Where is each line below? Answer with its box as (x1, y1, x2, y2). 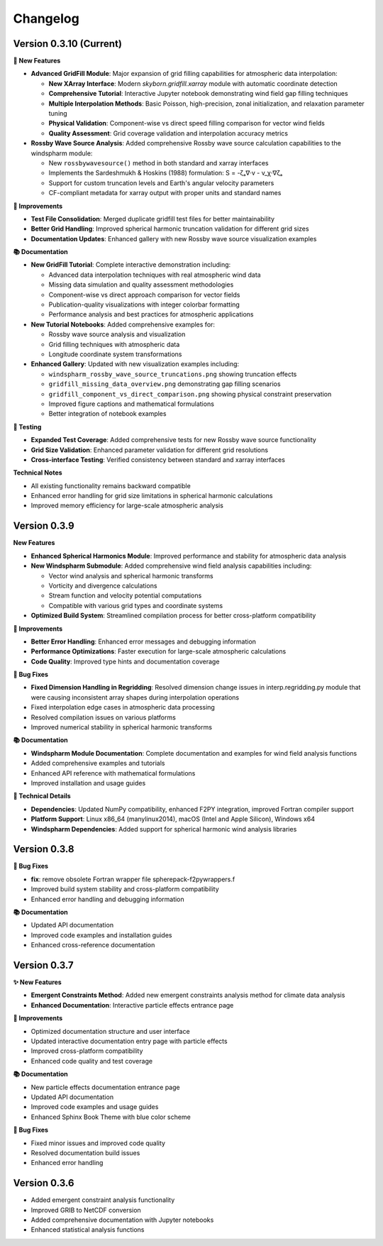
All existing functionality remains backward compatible (30, 481, 191, 490)
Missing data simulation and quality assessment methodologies (48, 280, 234, 289)
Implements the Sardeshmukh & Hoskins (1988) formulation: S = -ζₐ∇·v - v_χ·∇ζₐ (48, 169, 283, 177)
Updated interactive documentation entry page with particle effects (30, 1037, 228, 1046)
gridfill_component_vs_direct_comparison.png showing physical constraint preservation (48, 390, 332, 398)
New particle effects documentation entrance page (30, 1083, 180, 1091)
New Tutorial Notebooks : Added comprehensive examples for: (30, 320, 216, 329)
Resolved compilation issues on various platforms (30, 713, 177, 722)
